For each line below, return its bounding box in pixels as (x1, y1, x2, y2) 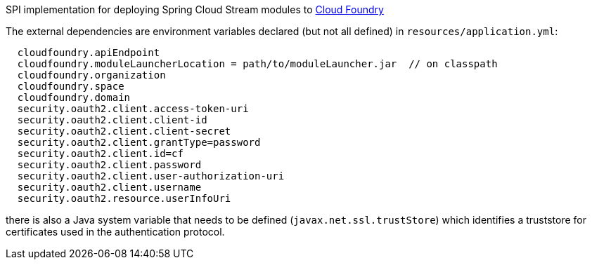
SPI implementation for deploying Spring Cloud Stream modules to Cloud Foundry (6, 4, 384, 15)
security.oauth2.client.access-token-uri (17, 103, 249, 114)
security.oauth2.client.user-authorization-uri (17, 170, 285, 182)
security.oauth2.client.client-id (17, 114, 207, 125)
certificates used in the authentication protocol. (6, 226, 225, 238)
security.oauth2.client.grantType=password (17, 137, 261, 148)
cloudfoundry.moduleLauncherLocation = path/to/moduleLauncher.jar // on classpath (17, 58, 498, 69)
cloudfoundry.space (17, 81, 124, 92)
